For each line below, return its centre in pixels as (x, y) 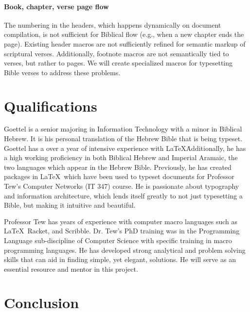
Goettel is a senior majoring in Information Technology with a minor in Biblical (123, 129)
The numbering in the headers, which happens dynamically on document (113, 25)
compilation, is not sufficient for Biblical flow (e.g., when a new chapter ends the (124, 34)
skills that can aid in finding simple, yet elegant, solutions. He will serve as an (120, 259)
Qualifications (51, 106)
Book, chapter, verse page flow (56, 6)
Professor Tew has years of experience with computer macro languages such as (121, 221)
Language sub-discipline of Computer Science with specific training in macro (118, 240)
